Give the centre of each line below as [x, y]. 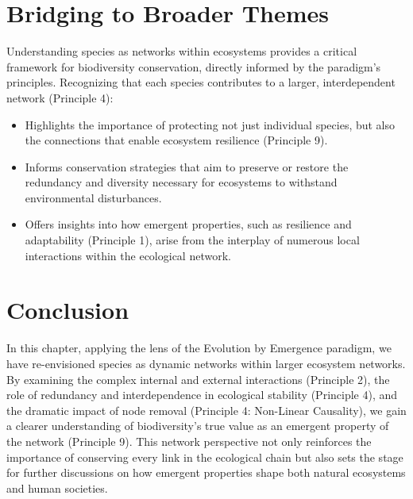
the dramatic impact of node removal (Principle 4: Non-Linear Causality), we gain [206, 410]
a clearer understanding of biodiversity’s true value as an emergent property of [198, 426]
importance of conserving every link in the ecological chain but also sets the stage [205, 457]
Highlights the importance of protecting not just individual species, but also [210, 124]
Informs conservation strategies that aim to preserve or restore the [187, 166]
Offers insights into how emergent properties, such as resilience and [188, 224]
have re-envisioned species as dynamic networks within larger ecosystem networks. [206, 363]
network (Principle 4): [60, 97]
